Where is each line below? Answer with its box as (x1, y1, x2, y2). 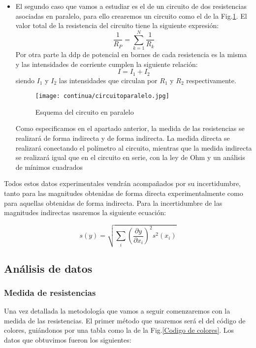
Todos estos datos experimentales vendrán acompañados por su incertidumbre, (4, 178, 241, 189)
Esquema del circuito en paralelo (35, 106, 134, 117)
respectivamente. (186, 75, 236, 85)
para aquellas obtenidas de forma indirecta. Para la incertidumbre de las (4, 197, 223, 208)
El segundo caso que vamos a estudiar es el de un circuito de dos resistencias (15, 1, 247, 11)
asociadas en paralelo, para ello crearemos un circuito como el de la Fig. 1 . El (15, 10, 247, 21)
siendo (15, 75, 34, 85)
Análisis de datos (4, 260, 93, 276)
